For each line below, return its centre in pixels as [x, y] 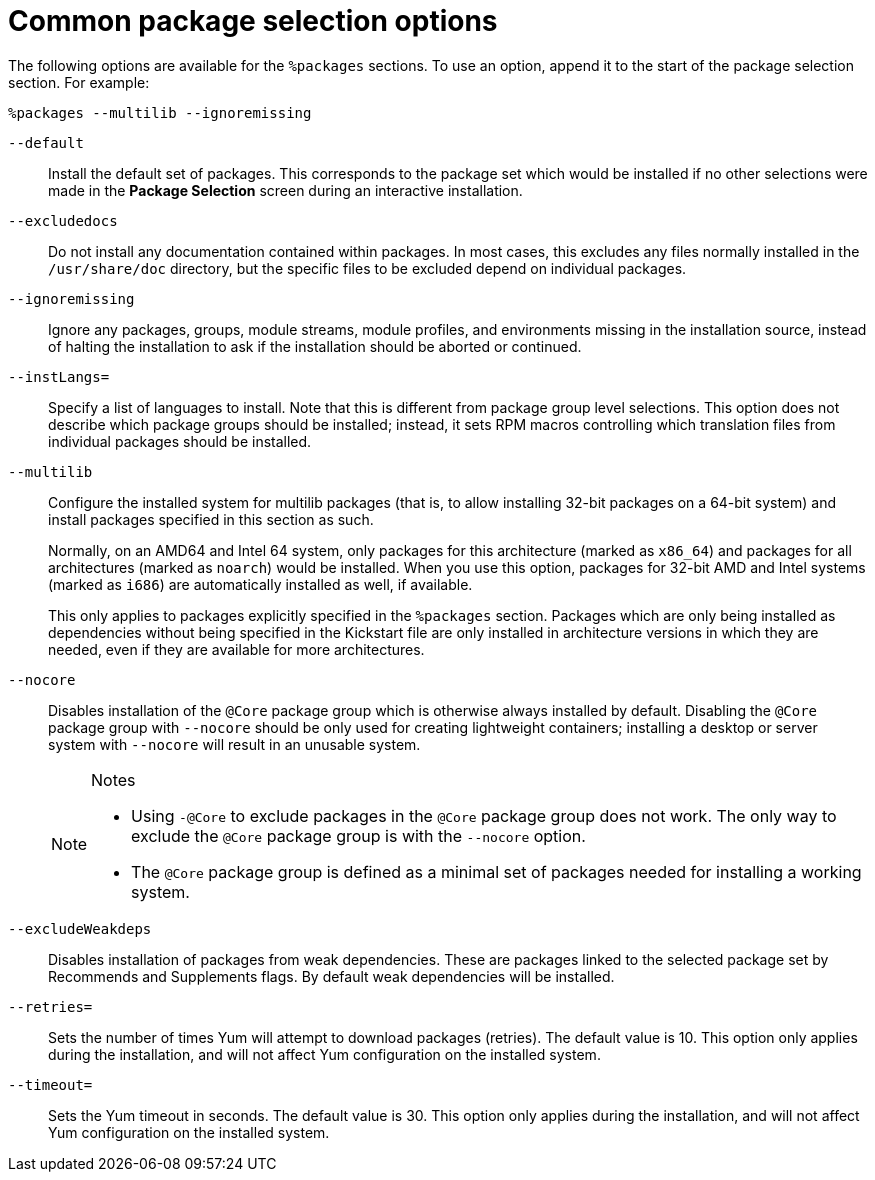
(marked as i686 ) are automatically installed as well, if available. [260, 584]
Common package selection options [253, 21]
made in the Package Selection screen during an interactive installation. [285, 190]
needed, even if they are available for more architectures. [236, 649]
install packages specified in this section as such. [211, 519]
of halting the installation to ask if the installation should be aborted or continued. [315, 346]
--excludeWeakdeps [80, 928]
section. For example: [79, 82]
